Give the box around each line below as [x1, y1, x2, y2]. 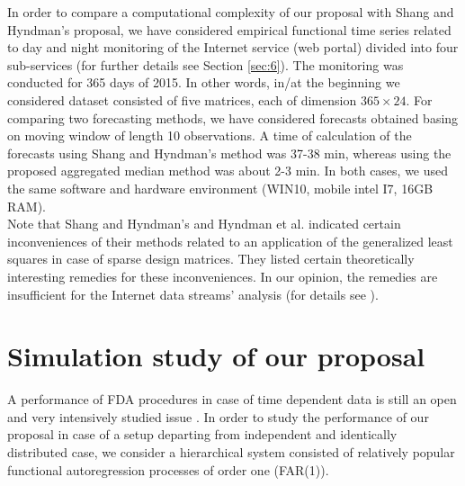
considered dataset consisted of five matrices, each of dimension [7, 90, 357, 109]
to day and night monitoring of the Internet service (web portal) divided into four [7, 38, 459, 57]
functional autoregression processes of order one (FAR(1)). [7, 460, 329, 479]
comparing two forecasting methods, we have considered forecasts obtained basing [7, 108, 459, 127]
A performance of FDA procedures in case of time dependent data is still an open [7, 390, 457, 409]
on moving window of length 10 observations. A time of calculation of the [7, 126, 412, 145]
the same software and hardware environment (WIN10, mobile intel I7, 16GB [7, 178, 434, 197]
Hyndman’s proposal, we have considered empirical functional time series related [7, 20, 452, 39]
